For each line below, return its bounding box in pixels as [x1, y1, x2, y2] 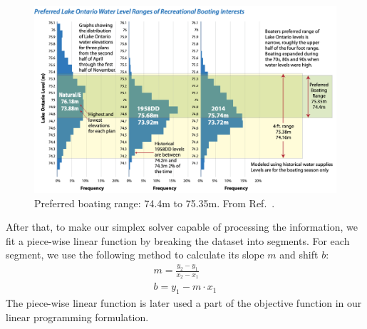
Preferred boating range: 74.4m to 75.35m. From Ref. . [34, 195, 275, 210]
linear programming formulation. [6, 309, 149, 324]
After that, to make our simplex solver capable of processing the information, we [6, 219, 358, 234]
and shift [279, 247, 319, 262]
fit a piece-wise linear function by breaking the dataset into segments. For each [6, 233, 350, 248]
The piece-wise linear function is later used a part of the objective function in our [6, 296, 362, 310]
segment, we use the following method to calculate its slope [6, 247, 264, 262]
